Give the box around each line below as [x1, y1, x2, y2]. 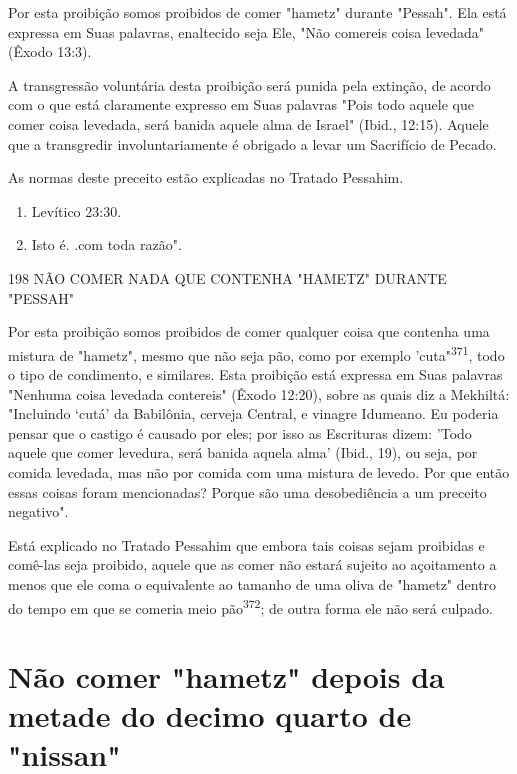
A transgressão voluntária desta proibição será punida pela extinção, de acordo [8, 74, 491, 95]
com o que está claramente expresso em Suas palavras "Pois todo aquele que [8, 94, 474, 115]
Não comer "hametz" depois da [8, 655, 445, 696]
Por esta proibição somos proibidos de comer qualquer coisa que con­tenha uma [8, 321, 490, 342]
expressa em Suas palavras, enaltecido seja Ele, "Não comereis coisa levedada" [8, 21, 484, 42]
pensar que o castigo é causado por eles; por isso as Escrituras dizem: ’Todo [8, 422, 472, 443]
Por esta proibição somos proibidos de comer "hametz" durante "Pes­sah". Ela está [8, 2, 507, 22]
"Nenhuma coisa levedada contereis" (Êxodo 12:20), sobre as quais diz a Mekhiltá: [8, 383, 510, 404]
